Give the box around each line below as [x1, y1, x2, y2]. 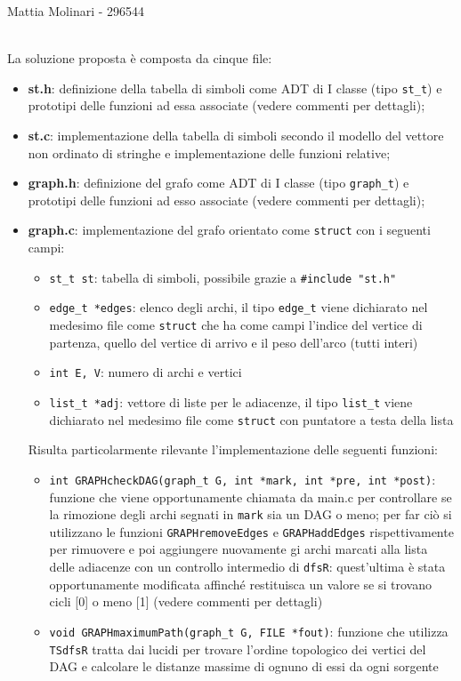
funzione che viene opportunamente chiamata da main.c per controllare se [49, 487, 452, 506]
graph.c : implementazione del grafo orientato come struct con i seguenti [28, 220, 431, 239]
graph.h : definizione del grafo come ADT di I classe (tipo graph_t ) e [28, 173, 409, 192]
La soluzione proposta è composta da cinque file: [7, 49, 272, 68]
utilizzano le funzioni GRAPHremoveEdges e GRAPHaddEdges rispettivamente [49, 522, 454, 541]
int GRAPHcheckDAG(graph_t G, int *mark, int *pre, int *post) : [49, 469, 436, 488]
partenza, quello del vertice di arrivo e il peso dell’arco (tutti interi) [49, 332, 418, 351]
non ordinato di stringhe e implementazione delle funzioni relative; [28, 143, 391, 162]
